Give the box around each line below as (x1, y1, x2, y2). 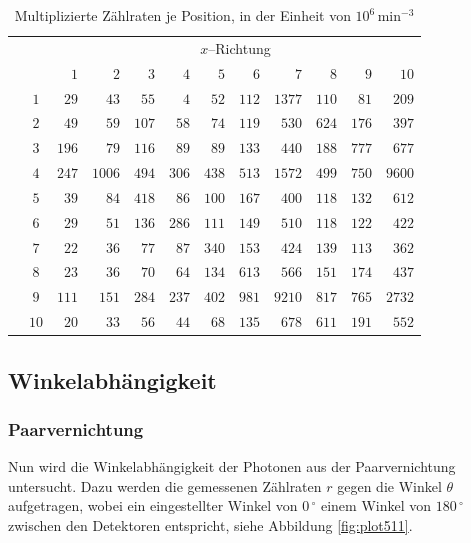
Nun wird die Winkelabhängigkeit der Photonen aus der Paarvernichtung (8, 456, 456, 477)
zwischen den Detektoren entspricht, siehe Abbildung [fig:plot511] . (8, 515, 413, 535)
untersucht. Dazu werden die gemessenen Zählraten (8, 475, 322, 496)
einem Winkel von (320, 495, 432, 516)
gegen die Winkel (337, 475, 442, 496)
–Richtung (208, 37, 271, 58)
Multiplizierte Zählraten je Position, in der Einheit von (14, 5, 351, 25)
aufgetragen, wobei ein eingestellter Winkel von (8, 495, 298, 516)
